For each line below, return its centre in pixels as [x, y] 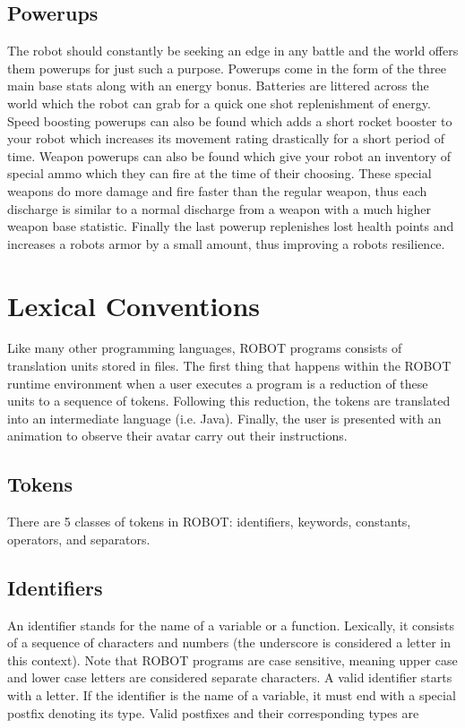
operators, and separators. [79, 539]
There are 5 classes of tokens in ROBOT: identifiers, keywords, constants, [209, 522]
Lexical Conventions [134, 305]
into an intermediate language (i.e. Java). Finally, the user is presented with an [224, 418]
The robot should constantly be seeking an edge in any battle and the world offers [233, 51]
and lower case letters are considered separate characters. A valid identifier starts [230, 677]
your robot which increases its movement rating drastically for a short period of [226, 138]
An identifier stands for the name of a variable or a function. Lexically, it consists [231, 625]
